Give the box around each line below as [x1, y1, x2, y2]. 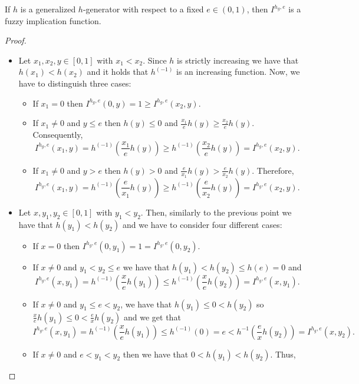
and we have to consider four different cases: [122, 218, 282, 230]
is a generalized [20, 3, 76, 15]
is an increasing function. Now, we [176, 65, 300, 78]
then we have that [123, 347, 189, 360]
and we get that [124, 310, 181, 323]
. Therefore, [252, 164, 294, 176]
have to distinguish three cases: [18, 77, 131, 89]
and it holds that [87, 65, 149, 78]
